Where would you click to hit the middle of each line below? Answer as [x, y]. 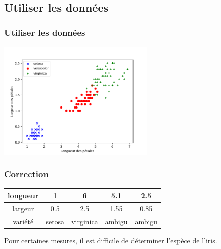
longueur [23, 195]
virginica [85, 221]
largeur [23, 208]
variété [23, 221]
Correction [26, 174]
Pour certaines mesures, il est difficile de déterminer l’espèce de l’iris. [111, 240]
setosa [55, 221]
